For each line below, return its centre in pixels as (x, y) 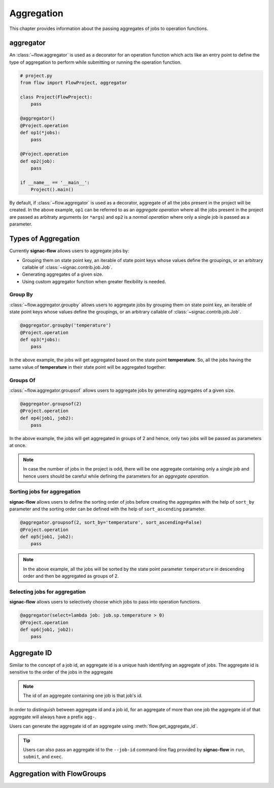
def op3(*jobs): (40, 340)
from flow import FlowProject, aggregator (74, 83)
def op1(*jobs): (40, 133)
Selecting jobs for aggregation (48, 592)
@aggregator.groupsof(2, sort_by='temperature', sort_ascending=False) (111, 522)
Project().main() (52, 190)
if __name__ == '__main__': (55, 182)
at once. (18, 446)
